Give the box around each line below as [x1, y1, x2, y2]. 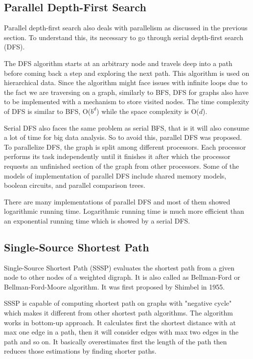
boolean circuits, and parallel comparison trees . [4, 180, 145, 190]
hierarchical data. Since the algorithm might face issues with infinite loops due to [4, 77, 248, 88]
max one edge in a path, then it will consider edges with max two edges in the [4, 327, 239, 337]
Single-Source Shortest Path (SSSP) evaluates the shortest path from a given [4, 262, 235, 272]
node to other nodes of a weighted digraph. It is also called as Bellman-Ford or [4, 272, 240, 282]
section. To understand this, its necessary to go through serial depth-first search [4, 32, 243, 42]
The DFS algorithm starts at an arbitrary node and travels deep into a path [4, 58, 232, 68]
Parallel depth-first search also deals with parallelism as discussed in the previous [4, 22, 248, 33]
